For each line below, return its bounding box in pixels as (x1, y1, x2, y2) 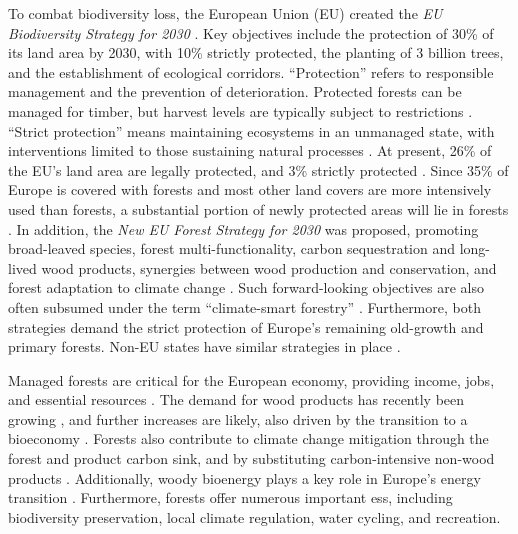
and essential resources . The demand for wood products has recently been (8, 389, 465, 410)
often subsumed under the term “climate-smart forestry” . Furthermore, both (8, 296, 481, 317)
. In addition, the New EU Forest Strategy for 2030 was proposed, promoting (8, 218, 479, 239)
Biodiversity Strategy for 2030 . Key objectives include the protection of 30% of (8, 22, 494, 43)
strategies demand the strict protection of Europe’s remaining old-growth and (8, 316, 484, 337)
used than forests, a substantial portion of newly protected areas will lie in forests (8, 198, 509, 219)
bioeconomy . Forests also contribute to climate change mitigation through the (8, 428, 489, 449)
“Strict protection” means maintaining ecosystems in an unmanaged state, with (8, 120, 495, 141)
